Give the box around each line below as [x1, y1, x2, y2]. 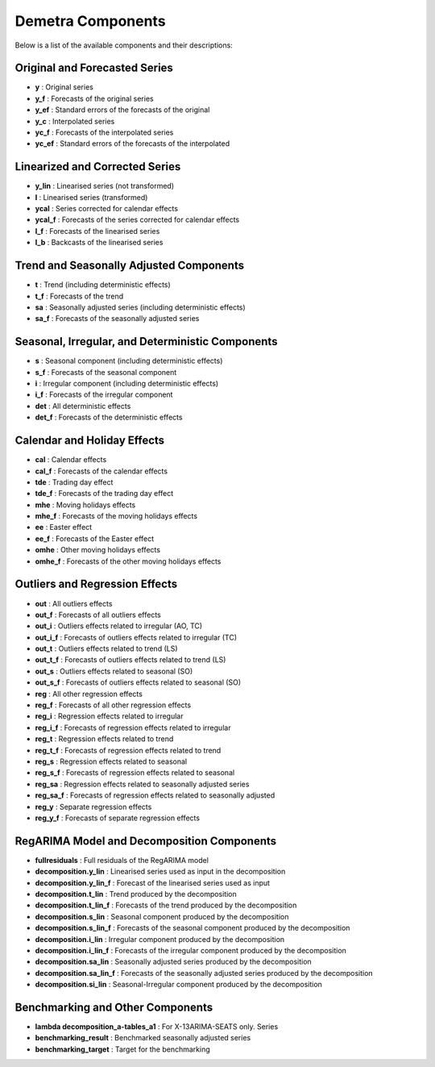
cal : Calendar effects [35, 455, 107, 465]
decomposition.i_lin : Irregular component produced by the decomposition [35, 934, 285, 944]
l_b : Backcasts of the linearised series [35, 238, 164, 248]
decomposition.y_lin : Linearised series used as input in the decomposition [35, 867, 286, 877]
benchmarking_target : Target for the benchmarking [35, 1044, 211, 1054]
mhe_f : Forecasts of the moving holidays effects [35, 511, 197, 521]
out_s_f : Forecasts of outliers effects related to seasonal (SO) [35, 677, 242, 687]
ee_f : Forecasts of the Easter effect [35, 533, 155, 544]
